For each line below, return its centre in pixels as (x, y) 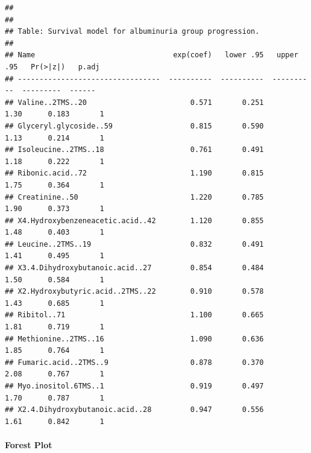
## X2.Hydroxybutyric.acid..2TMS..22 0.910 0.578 (134, 292)
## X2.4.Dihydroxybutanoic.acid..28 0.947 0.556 (134, 410)
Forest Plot (29, 444)
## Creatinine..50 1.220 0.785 (134, 197)
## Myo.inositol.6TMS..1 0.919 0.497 (134, 386)
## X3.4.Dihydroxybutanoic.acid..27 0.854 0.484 (134, 268)
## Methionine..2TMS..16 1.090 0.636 (134, 339)
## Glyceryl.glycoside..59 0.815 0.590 (134, 126)
